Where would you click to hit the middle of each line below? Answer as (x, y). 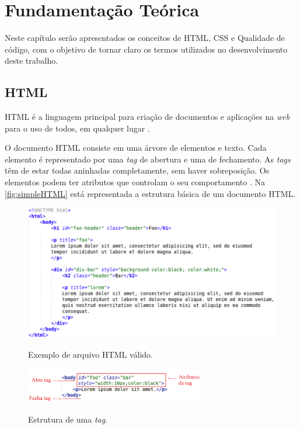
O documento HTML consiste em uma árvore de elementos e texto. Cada (136, 148)
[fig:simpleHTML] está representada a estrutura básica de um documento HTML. (150, 193)
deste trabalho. (32, 60)
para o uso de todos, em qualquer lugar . (77, 128)
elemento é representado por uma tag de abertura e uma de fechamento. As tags (148, 159)
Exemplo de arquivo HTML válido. (90, 354)
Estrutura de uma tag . (68, 419)
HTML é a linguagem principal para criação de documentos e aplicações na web (147, 117)
